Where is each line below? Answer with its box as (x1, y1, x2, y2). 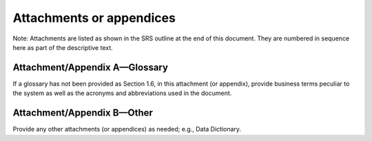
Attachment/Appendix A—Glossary (12, 62, 169, 73)
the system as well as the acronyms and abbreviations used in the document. (12, 89, 232, 97)
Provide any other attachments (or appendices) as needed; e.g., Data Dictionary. (12, 125, 241, 133)
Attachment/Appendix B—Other (12, 107, 153, 119)
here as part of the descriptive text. (12, 43, 113, 51)
